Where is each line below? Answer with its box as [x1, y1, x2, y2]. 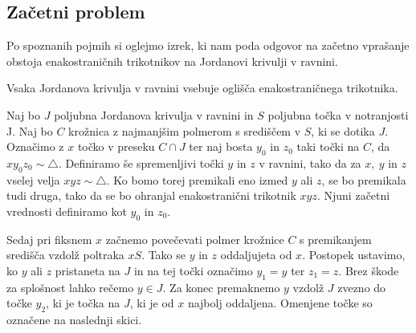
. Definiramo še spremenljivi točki [58, 154, 224, 171]
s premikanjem [300, 230, 372, 247]
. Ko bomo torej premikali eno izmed [106, 171, 288, 188]
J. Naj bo [6, 122, 53, 139]
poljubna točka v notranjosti [267, 106, 409, 123]
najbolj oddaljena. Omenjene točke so [187, 294, 373, 311]
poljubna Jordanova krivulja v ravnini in [54, 106, 254, 123]
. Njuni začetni [316, 187, 390, 204]
